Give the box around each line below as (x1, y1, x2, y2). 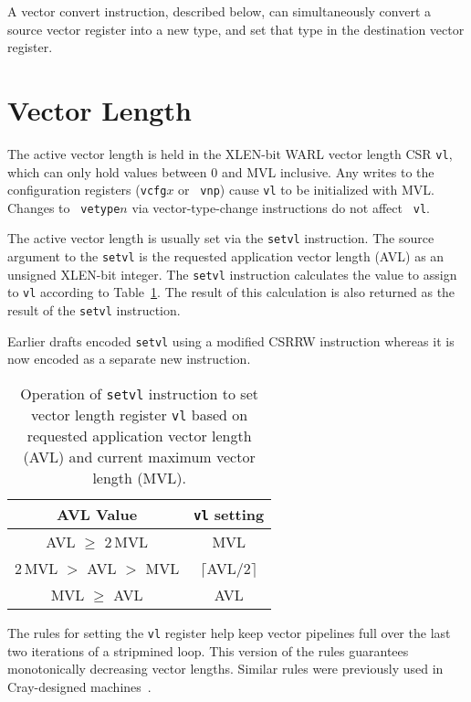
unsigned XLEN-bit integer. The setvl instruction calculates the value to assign (7, 264, 457, 283)
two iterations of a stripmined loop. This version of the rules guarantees (7, 641, 409, 660)
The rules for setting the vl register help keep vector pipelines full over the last (7, 623, 451, 642)
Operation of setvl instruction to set (20, 383, 259, 404)
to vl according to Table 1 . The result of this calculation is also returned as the (7, 282, 455, 302)
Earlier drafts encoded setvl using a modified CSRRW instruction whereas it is (7, 331, 455, 350)
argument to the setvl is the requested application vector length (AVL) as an (7, 247, 445, 266)
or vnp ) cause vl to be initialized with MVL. (178, 180, 434, 199)
